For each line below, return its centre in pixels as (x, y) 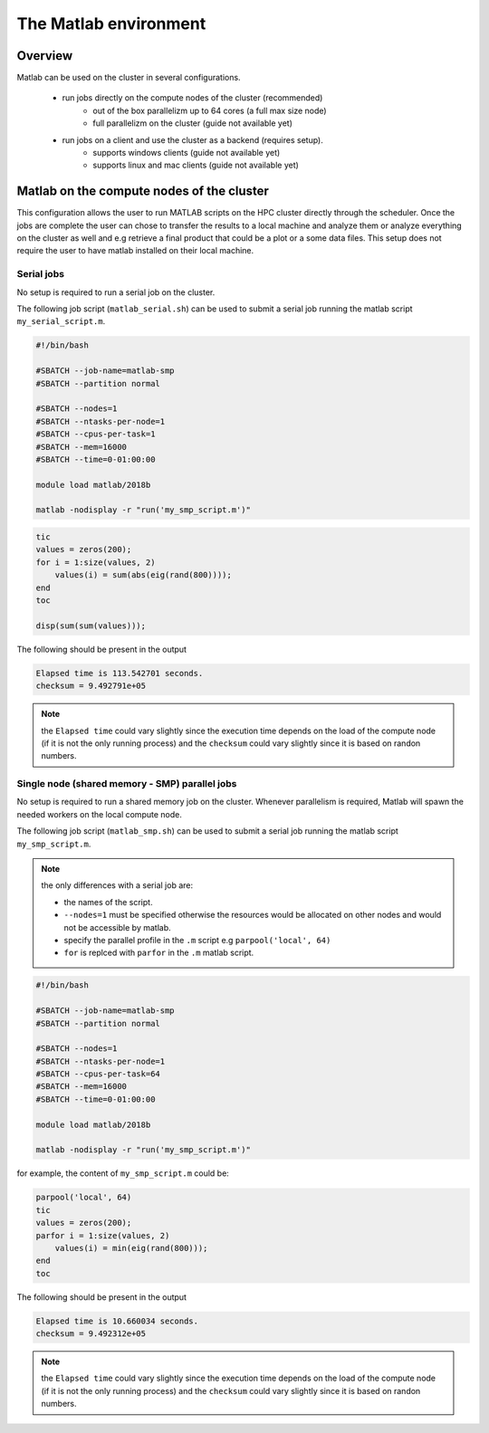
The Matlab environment (111, 24)
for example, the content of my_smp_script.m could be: (123, 1173)
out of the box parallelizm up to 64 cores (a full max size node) (210, 110)
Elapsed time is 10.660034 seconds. (117, 1321)
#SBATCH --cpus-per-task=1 (96, 434)
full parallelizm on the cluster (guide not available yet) (193, 123)
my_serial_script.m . (61, 321)
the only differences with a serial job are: (117, 885)
